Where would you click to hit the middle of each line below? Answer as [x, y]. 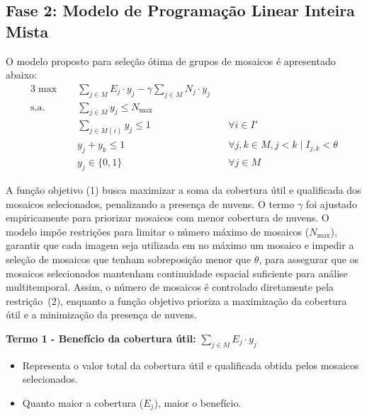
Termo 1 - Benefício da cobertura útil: [101, 338]
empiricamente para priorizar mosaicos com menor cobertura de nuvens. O [168, 218]
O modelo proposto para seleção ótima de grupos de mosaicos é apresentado [171, 60]
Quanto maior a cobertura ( [83, 402]
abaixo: [21, 75]
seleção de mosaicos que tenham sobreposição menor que [129, 259]
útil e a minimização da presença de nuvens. [101, 314]
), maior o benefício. [198, 402]
